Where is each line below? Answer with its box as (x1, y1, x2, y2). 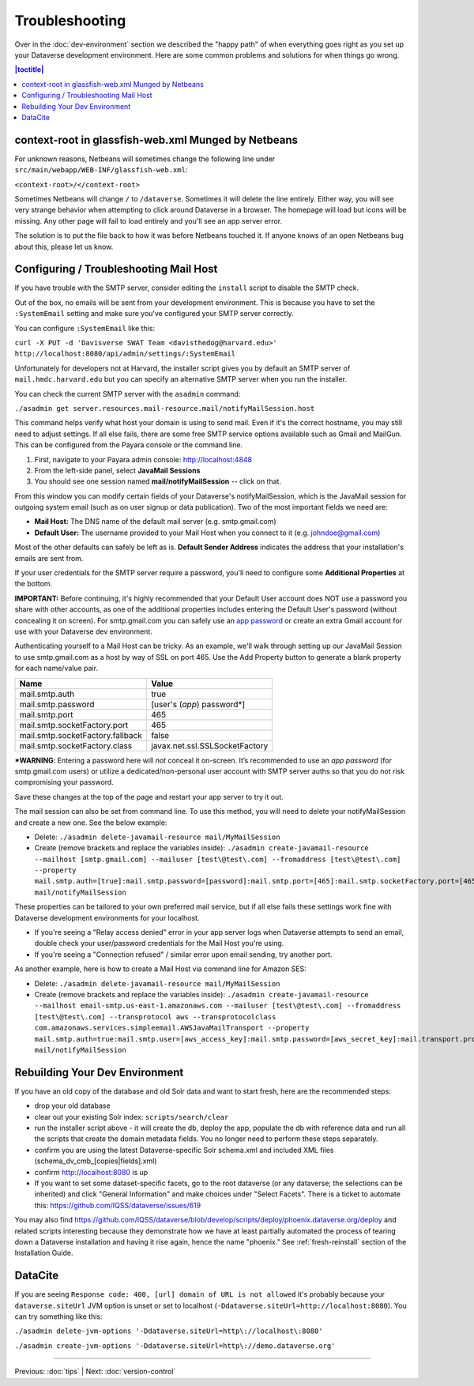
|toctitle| (14, 65, 44, 74)
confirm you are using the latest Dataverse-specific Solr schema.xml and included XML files (34, 1145, 334, 1154)
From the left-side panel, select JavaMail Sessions (34, 465, 201, 475)
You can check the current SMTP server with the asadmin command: (14, 389, 241, 398)
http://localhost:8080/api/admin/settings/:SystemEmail (14, 349, 236, 359)
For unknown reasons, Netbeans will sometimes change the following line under (14, 154, 276, 164)
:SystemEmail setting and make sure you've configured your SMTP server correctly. (14, 309, 294, 318)
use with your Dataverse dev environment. (14, 627, 153, 636)
